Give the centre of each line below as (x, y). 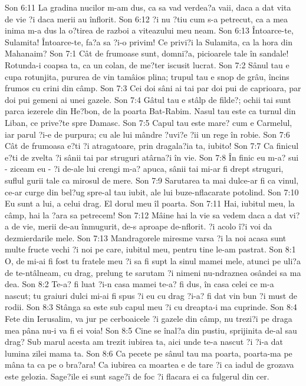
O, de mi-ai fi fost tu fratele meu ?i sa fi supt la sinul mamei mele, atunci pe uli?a (153, 261)
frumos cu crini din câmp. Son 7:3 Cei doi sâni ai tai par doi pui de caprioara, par (153, 88)
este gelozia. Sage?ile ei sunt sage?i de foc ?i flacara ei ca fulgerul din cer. (137, 376)
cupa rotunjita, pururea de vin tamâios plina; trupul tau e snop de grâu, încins (147, 76)
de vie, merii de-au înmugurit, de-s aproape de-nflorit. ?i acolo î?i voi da (142, 226)
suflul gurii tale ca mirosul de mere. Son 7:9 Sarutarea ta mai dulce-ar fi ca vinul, (152, 180)
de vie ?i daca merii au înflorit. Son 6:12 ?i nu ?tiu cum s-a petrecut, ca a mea (147, 19)
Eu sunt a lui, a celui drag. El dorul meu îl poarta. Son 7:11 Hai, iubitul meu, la (150, 203)
